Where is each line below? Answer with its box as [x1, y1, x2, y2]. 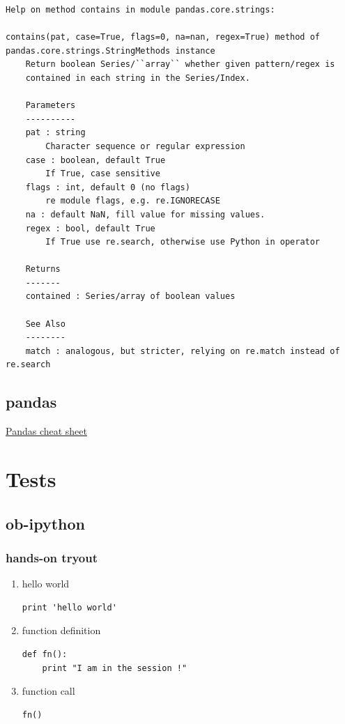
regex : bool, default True [25, 223, 155, 233]
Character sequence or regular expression [45, 141, 245, 151]
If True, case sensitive [45, 169, 160, 179]
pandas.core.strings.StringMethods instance [6, 45, 215, 56]
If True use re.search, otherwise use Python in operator [45, 237, 321, 247]
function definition [22, 623, 101, 638]
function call [22, 684, 75, 698]
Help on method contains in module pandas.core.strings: [6, 5, 275, 15]
